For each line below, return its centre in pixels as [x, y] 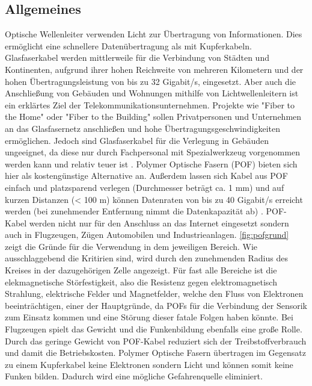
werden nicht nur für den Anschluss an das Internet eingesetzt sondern [159, 223]
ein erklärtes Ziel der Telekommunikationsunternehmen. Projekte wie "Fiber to [150, 104]
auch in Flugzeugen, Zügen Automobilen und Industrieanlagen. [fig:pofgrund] [147, 235]
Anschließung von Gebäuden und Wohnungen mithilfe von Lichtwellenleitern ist [152, 93]
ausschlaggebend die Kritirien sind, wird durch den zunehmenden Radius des [146, 258]
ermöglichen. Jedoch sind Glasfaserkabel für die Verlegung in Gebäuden [137, 140]
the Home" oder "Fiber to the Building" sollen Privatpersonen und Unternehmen [153, 117]
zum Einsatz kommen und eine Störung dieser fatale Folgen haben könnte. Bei [149, 317]
